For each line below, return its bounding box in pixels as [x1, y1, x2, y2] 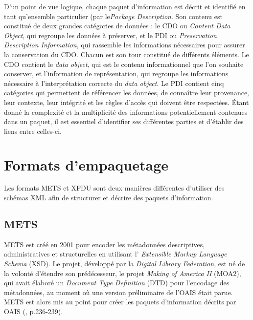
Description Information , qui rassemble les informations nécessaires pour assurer [4, 40, 245, 50]
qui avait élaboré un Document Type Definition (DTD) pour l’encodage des [4, 277, 230, 288]
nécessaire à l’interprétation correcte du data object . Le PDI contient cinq [4, 78, 224, 88]
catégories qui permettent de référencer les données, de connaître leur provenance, [4, 87, 250, 98]
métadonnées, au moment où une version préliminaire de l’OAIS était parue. [4, 287, 233, 297]
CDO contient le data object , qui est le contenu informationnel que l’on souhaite [4, 59, 244, 69]
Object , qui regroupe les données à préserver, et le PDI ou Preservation [4, 30, 217, 40]
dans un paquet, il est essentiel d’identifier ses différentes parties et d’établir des [4, 116, 244, 127]
